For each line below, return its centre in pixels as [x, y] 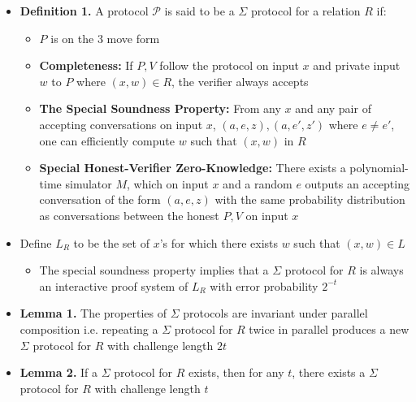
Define [36, 242]
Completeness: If [86, 65]
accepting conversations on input [121, 124]
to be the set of [111, 242]
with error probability [264, 285]
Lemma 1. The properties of [93, 313]
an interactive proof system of [114, 285]
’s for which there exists [219, 242]
